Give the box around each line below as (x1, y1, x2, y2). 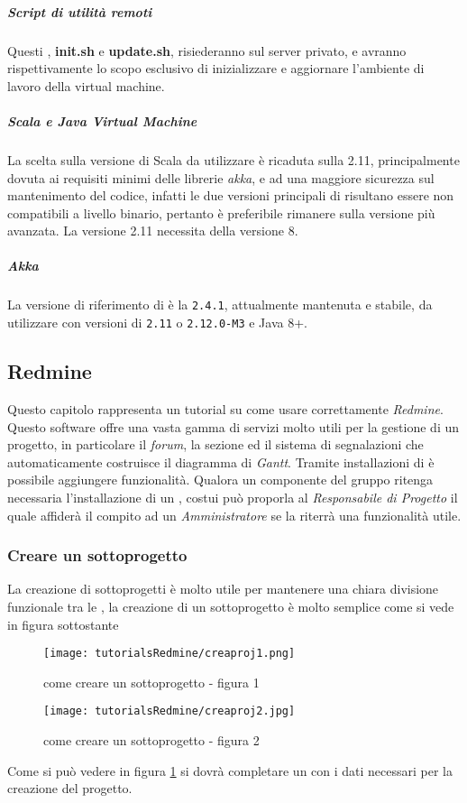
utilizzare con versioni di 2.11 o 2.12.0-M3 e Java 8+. (7, 313, 307, 332)
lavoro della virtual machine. (7, 76, 165, 95)
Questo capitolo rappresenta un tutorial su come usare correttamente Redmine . (7, 399, 444, 418)
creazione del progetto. (7, 779, 133, 798)
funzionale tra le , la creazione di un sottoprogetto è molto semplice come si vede (7, 596, 454, 615)
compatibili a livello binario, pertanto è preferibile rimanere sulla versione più (7, 203, 435, 222)
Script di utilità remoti (7, 2, 152, 21)
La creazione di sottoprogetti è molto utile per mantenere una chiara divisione (7, 579, 439, 598)
